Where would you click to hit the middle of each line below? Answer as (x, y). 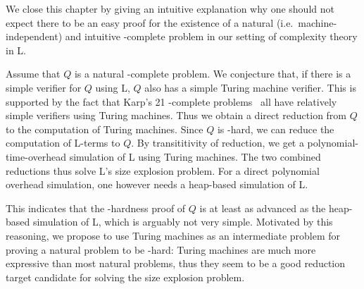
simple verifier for (44, 87)
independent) (34, 36)
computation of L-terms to (63, 143)
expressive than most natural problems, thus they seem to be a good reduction (176, 263)
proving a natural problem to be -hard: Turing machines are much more (161, 249)
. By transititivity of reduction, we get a (218, 143)
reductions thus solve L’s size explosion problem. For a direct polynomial (163, 170)
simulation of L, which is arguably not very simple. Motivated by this (183, 222)
